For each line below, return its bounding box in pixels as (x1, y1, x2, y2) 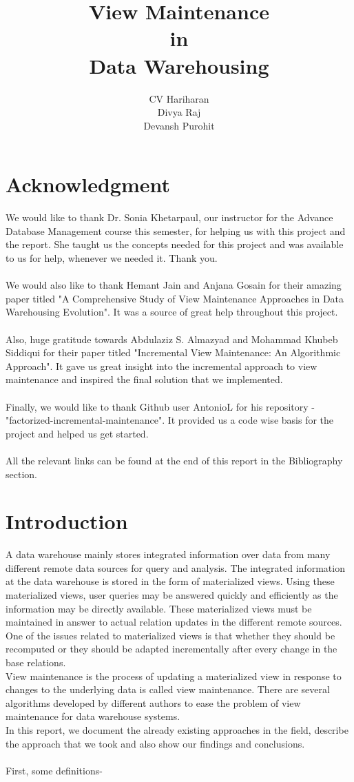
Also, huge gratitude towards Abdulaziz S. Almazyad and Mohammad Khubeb (6, 331, 338, 346)
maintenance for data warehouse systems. (6, 709, 180, 723)
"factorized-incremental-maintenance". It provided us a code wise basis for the (6, 413, 334, 427)
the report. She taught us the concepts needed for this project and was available (6, 237, 344, 251)
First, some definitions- (6, 763, 103, 777)
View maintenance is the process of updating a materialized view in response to (6, 668, 342, 683)
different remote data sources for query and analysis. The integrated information (6, 560, 345, 575)
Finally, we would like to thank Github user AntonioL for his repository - (6, 399, 315, 413)
